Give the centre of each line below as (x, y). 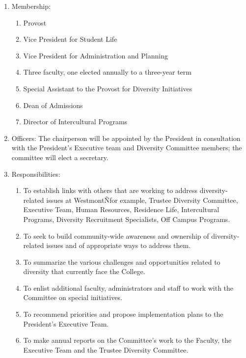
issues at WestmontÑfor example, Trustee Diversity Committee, (142, 200)
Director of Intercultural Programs (75, 122)
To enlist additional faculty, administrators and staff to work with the (128, 288)
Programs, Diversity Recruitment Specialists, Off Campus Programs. (127, 219)
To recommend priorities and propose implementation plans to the (123, 314)
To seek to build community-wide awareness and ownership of (116, 235)
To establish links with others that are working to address (110, 190)
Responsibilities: (36, 174)
